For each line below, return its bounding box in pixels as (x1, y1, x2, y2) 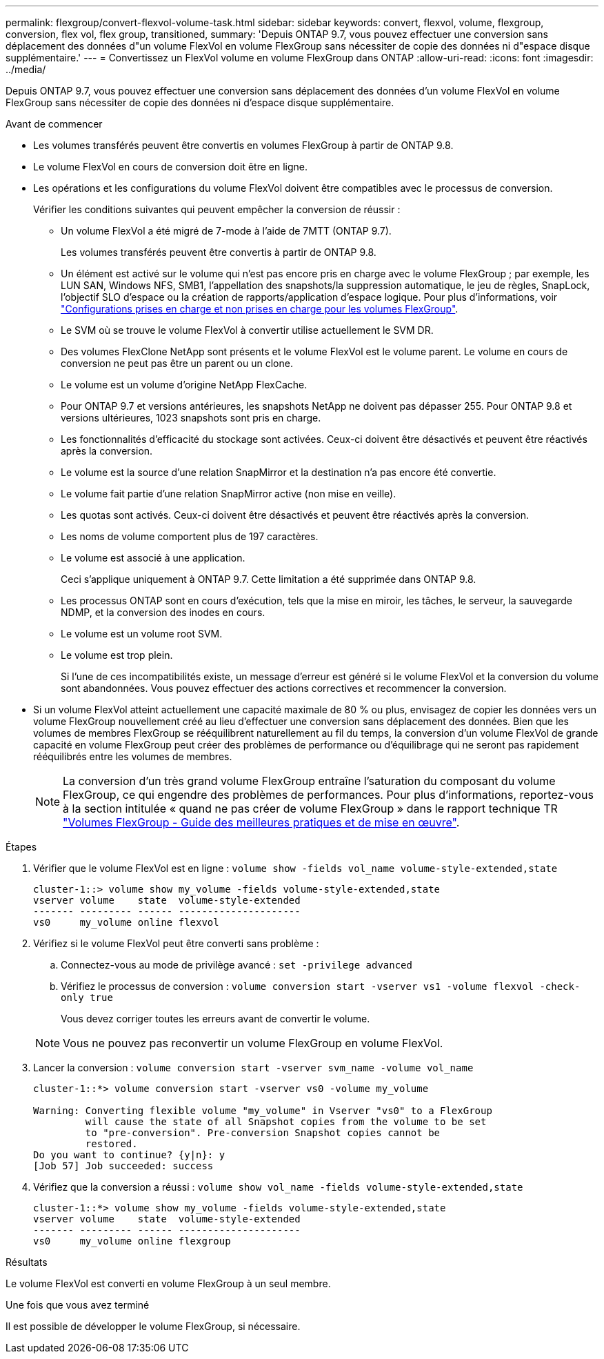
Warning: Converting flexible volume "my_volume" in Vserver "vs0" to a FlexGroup (33, 1105, 492, 1116)
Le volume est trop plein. (61, 649, 173, 661)
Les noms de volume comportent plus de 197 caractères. (61, 530, 319, 542)
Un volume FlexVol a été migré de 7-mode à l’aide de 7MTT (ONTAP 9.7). (61, 225, 392, 237)
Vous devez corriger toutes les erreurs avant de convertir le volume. (61, 1013, 370, 1024)
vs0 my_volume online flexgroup (33, 1236, 231, 1247)
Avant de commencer (6, 118, 103, 130)
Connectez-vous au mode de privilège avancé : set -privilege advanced (61, 959, 412, 971)
